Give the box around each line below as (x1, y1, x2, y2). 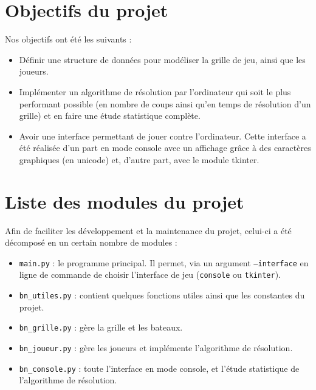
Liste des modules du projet (5, 189, 244, 213)
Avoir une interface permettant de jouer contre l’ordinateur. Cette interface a (19, 129, 306, 142)
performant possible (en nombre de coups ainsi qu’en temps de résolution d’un (19, 97, 311, 110)
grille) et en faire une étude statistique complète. (19, 109, 201, 122)
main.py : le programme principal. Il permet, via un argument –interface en (19, 256, 309, 269)
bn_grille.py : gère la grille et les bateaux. (19, 321, 183, 334)
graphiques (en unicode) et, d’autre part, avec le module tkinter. (19, 153, 259, 166)
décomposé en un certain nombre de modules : (5, 236, 177, 249)
